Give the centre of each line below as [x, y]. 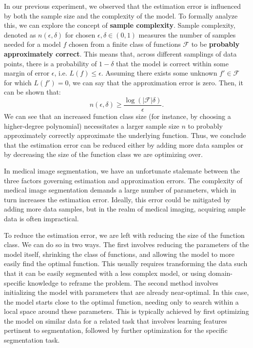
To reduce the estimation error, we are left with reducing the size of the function [124, 235]
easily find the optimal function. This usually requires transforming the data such [126, 263]
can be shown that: [32, 92]
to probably [205, 126]
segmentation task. [32, 340]
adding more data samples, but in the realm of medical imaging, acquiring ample [125, 209]
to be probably [215, 44]
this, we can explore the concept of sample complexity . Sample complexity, [120, 25]
